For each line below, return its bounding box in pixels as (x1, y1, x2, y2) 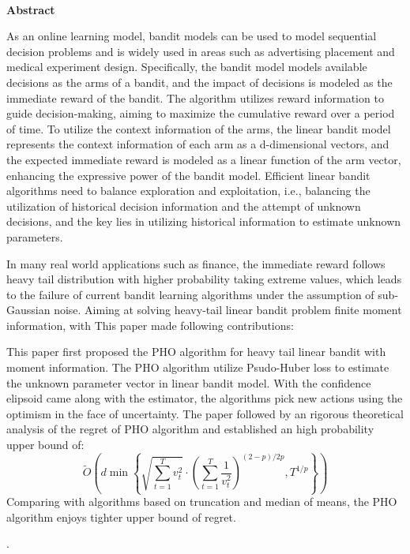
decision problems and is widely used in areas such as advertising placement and (6, 43, 395, 59)
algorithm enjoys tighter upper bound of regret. (6, 508, 236, 525)
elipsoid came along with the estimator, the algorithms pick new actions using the (6, 390, 403, 406)
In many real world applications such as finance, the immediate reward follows (6, 255, 386, 271)
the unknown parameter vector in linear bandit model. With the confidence (6, 374, 371, 391)
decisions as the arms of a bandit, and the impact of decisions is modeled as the (6, 73, 393, 90)
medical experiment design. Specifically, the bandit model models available (6, 58, 367, 75)
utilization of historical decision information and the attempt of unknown (6, 197, 361, 214)
